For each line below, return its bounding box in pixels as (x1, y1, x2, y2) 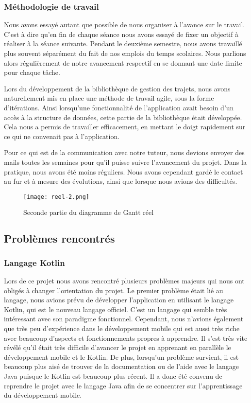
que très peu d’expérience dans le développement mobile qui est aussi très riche (4, 323, 240, 333)
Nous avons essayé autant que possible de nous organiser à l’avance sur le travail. (4, 19, 245, 30)
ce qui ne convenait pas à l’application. (4, 131, 120, 141)
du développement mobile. (4, 390, 82, 400)
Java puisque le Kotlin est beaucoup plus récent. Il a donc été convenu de (4, 370, 222, 381)
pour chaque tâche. (4, 67, 60, 77)
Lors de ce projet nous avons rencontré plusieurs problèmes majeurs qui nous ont (4, 275, 245, 285)
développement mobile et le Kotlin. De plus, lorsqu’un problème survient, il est (4, 351, 239, 362)
